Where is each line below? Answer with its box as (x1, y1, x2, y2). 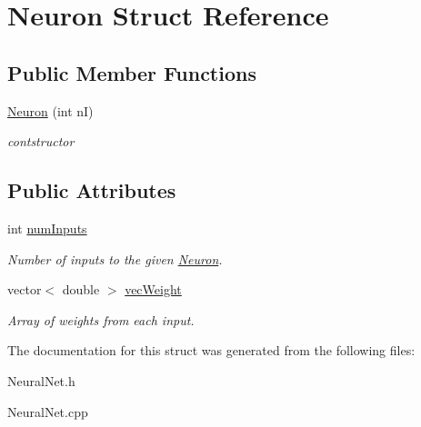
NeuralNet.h (7, 371, 75, 390)
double (62, 280, 100, 299)
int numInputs (7, 218, 87, 237)
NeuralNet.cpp (7, 402, 88, 421)
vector (7, 280, 42, 299)
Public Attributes (7, 176, 176, 204)
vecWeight (125, 280, 182, 299)
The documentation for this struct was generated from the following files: (7, 341, 416, 360)
